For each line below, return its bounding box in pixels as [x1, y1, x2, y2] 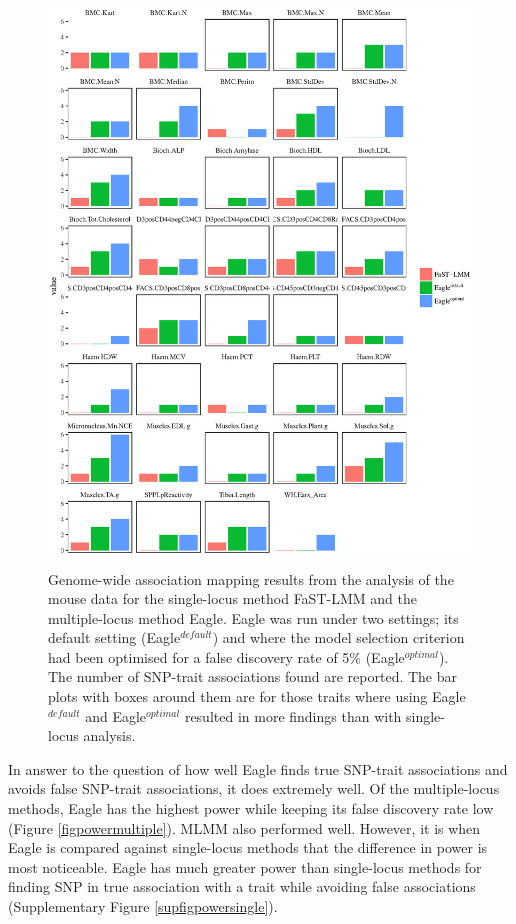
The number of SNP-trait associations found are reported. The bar [48, 666, 458, 687]
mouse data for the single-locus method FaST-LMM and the [48, 588, 417, 609]
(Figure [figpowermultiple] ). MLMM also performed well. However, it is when [8, 817, 481, 838]
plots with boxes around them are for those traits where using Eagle [48, 686, 466, 707]
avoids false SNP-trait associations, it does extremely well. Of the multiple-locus [8, 778, 500, 799]
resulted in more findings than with [184, 705, 402, 726]
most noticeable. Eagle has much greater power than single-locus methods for [8, 856, 482, 877]
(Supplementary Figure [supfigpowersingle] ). [8, 896, 278, 917]
